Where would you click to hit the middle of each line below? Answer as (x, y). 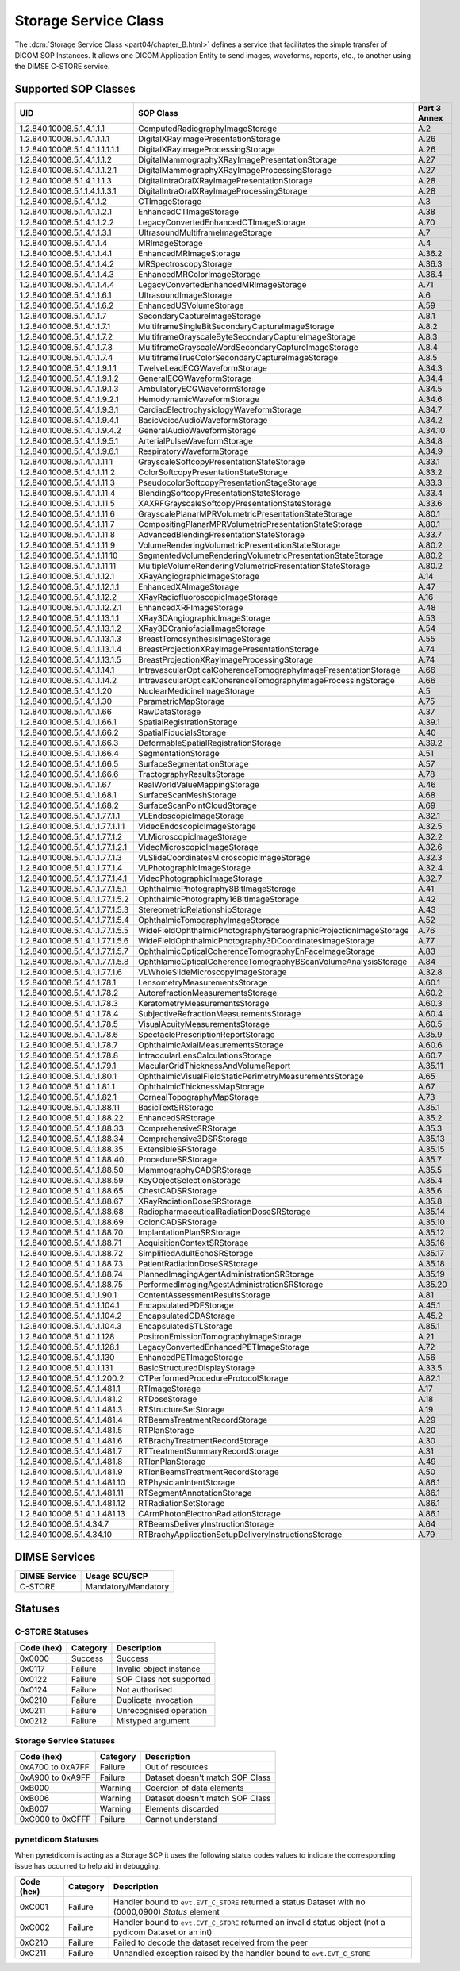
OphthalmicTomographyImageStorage (209, 920)
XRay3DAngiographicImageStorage (204, 618)
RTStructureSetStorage (181, 1410)
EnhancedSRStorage (176, 1118)
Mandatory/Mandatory (127, 1586)
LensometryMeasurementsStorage (203, 982)
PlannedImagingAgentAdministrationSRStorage (226, 1274)
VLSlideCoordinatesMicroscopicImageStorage (224, 858)
